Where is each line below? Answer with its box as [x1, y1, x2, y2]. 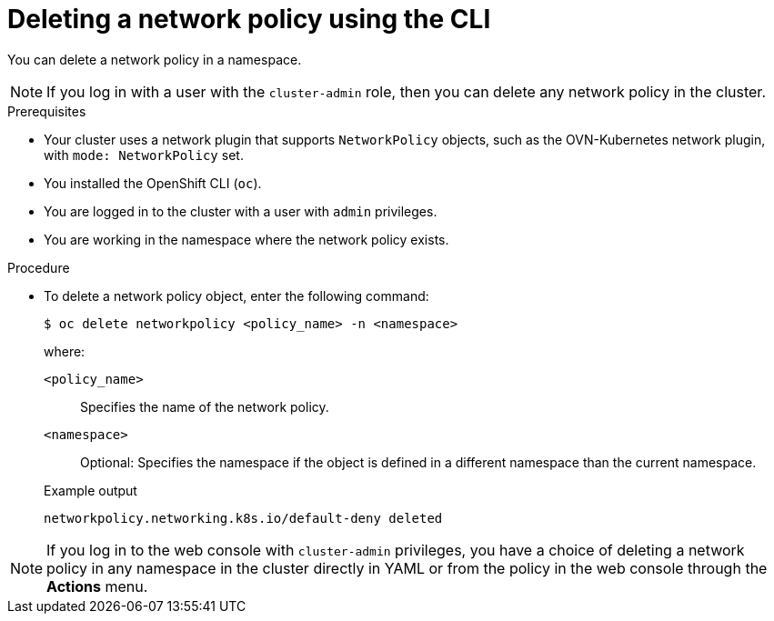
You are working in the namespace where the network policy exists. [44, 231, 449, 247]
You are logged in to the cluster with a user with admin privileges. [44, 203, 437, 219]
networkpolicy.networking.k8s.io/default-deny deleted [44, 510, 443, 526]
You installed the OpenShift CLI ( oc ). [44, 175, 262, 191]
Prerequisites [7, 103, 86, 119]
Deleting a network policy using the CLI [7, 4, 491, 35]
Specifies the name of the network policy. [80, 398, 329, 415]
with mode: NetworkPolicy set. [44, 146, 244, 163]
